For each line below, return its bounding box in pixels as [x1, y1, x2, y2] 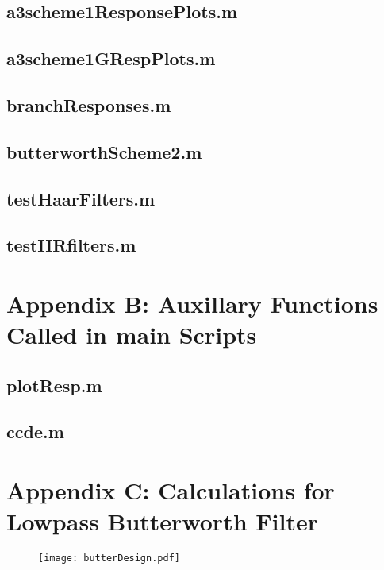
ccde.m [6, 419, 64, 444]
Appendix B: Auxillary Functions [6, 287, 378, 319]
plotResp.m [6, 372, 102, 397]
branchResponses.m [6, 92, 171, 117]
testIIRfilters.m [6, 233, 136, 257]
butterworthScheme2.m [6, 139, 202, 164]
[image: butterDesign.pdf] [38, 553, 180, 564]
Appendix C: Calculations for [6, 474, 335, 506]
